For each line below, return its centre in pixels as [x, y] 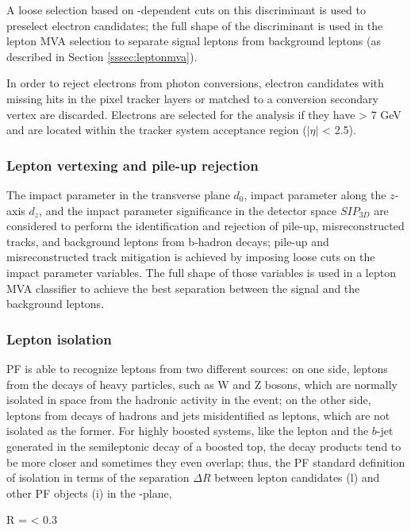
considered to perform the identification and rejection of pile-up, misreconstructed [205, 226]
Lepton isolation [59, 339]
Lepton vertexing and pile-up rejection [133, 165]
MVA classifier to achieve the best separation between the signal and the [183, 288]
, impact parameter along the [315, 194]
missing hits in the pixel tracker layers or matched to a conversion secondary [192, 98]
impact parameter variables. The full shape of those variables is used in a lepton [201, 272]
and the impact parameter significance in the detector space [191, 210]
